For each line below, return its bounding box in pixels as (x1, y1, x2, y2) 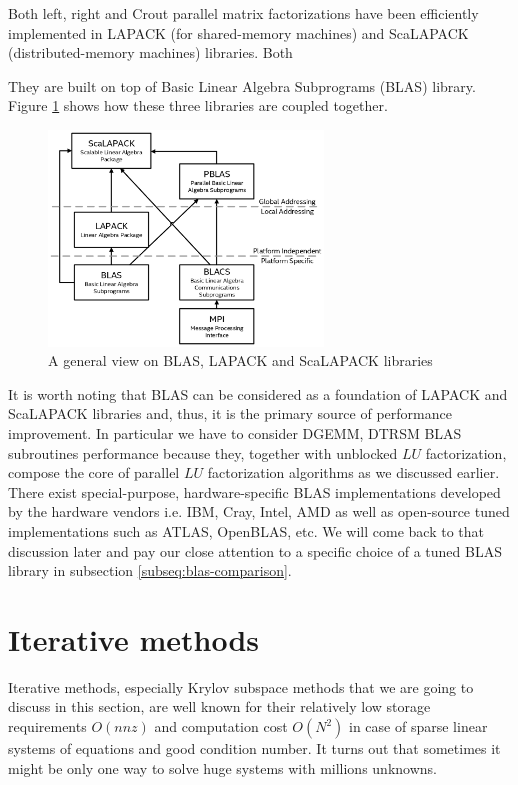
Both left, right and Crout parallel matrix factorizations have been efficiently (8, 3, 479, 23)
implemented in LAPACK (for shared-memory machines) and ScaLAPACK (8, 22, 469, 43)
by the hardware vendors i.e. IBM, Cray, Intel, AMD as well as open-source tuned (8, 501, 510, 522)
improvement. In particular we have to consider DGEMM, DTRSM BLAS (8, 422, 462, 443)
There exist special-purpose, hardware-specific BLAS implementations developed (8, 481, 501, 502)
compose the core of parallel (8, 462, 180, 483)
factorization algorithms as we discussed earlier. (207, 462, 500, 483)
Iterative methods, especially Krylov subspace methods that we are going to (8, 676, 474, 697)
